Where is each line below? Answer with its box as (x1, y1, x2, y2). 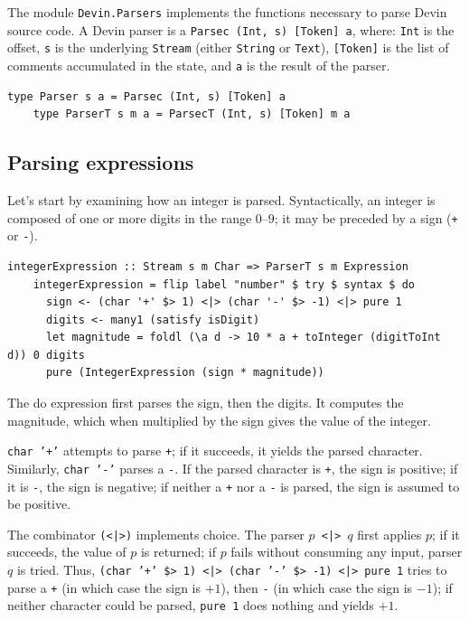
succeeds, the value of (7, 542, 127, 561)
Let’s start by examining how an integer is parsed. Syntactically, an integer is (7, 191, 436, 210)
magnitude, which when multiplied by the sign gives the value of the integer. (7, 410, 431, 429)
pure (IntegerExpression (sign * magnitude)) (45, 366, 324, 380)
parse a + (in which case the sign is (7, 578, 201, 597)
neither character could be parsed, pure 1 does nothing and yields (7, 596, 374, 615)
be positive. (7, 494, 71, 513)
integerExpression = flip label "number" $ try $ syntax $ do (33, 277, 416, 291)
